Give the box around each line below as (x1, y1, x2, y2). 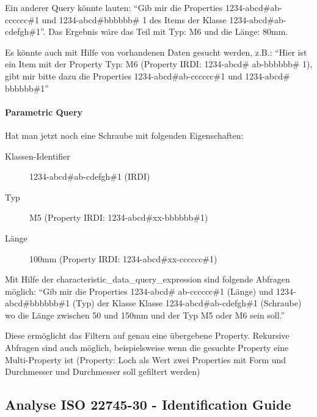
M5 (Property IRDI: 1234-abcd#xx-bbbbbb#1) (29, 211, 208, 224)
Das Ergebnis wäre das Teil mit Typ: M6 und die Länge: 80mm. (48, 25, 288, 38)
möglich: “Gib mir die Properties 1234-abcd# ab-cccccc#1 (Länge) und (5, 284, 274, 297)
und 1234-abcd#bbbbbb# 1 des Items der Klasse (42, 13, 227, 26)
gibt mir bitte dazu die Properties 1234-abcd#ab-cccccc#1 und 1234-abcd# (5, 69, 290, 82)
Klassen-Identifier (5, 149, 70, 162)
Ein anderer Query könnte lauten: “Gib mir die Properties (5, 1, 223, 13)
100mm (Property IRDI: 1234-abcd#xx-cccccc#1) (29, 252, 217, 265)
